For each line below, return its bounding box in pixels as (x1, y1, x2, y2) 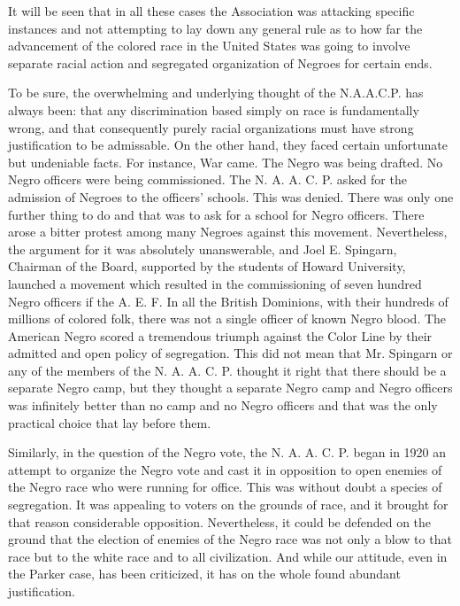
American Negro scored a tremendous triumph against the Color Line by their (8, 326, 433, 345)
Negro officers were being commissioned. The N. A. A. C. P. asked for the (8, 170, 407, 189)
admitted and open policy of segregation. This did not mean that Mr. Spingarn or (8, 344, 453, 362)
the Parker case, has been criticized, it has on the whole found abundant (8, 564, 401, 583)
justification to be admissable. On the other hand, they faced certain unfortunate (8, 136, 448, 154)
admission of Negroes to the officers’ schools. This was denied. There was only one (8, 187, 454, 206)
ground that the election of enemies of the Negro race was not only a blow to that (8, 530, 452, 548)
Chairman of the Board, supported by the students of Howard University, (8, 257, 406, 276)
